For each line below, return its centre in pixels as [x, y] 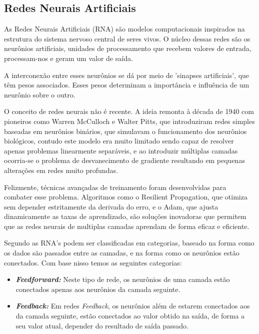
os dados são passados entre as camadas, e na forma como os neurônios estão [122, 253]
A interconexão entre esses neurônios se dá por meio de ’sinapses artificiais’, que [127, 75]
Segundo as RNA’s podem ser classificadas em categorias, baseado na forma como [129, 243]
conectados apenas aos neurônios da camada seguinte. [98, 289]
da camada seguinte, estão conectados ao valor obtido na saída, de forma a [130, 316]
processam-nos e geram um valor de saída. [68, 58]
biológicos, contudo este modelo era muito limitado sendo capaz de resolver [119, 141]
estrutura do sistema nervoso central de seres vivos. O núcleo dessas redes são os [127, 38]
